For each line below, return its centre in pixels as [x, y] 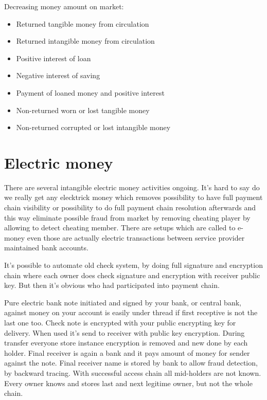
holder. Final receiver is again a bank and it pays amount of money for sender [127, 352]
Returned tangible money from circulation [83, 23]
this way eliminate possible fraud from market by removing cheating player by [127, 217]
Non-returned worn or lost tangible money [83, 110]
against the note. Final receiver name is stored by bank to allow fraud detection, [131, 363]
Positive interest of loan [54, 58]
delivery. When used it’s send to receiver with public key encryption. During [124, 332]
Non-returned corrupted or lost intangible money [93, 127]
